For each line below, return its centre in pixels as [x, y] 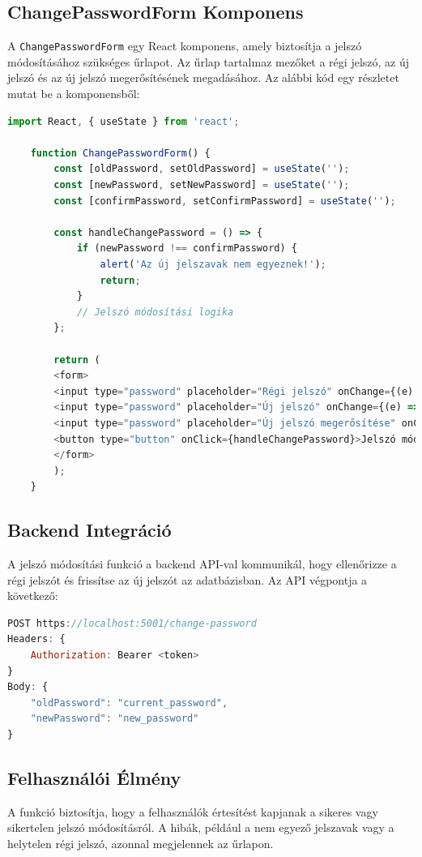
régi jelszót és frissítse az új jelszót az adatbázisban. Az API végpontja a [188, 579]
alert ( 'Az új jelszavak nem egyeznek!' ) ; [213, 264]
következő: [33, 596]
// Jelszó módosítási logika [155, 312]
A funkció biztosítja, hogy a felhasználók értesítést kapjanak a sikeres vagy [193, 811]
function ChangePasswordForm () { [120, 153]
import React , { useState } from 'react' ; [124, 121]
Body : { [28, 687]
